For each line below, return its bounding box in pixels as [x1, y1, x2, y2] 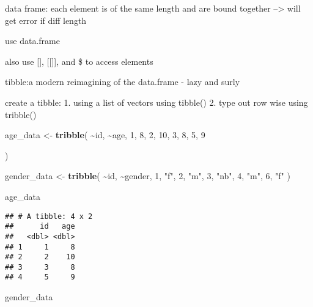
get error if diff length [5, 13, 87, 26]
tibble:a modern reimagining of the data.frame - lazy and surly [5, 75, 240, 88]
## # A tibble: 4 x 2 [5, 212, 93, 221]
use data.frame [5, 34, 60, 47]
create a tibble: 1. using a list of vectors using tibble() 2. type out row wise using [5, 95, 308, 108]
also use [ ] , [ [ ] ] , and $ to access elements [5, 54, 153, 67]
